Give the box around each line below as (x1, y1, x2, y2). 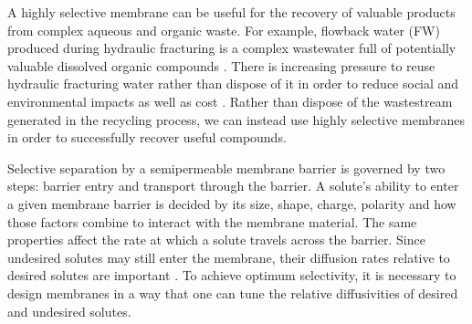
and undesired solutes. (7, 301, 131, 320)
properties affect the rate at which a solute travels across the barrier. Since (7, 230, 425, 249)
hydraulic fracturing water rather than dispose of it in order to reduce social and (7, 74, 459, 93)
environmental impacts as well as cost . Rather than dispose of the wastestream (7, 91, 453, 110)
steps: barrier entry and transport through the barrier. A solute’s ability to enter (7, 176, 459, 195)
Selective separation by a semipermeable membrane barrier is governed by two (7, 158, 446, 177)
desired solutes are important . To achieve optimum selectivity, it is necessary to (7, 266, 456, 285)
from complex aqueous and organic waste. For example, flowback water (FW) (7, 20, 440, 39)
